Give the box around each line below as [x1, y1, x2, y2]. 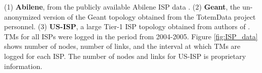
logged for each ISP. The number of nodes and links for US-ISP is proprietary [4, 50, 246, 61]
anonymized [4, 11, 41, 22]
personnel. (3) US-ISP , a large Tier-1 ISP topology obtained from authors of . [4, 21, 250, 32]
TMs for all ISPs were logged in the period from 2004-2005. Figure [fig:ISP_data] [4, 31, 258, 41]
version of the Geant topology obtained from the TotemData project [43, 11, 256, 22]
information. [4, 60, 43, 71]
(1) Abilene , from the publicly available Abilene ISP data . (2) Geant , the [4, 2, 240, 12]
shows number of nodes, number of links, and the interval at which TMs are [4, 41, 241, 51]
